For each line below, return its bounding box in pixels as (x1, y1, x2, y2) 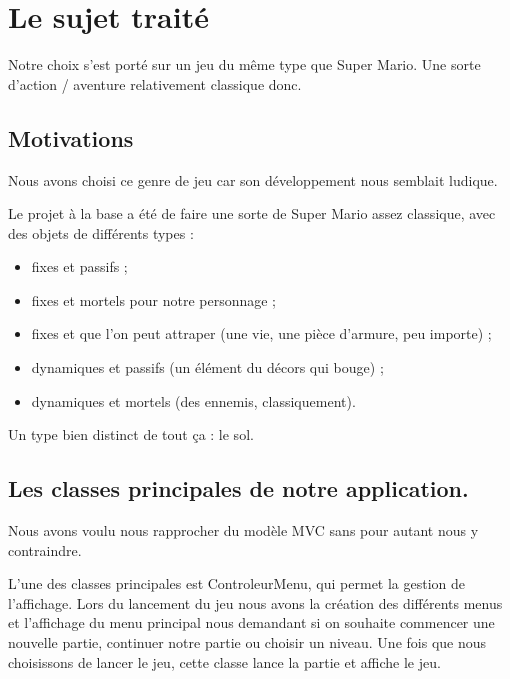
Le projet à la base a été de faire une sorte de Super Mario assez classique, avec (8, 203, 496, 224)
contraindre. (8, 539, 82, 560)
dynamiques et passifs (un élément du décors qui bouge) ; (31, 357, 384, 378)
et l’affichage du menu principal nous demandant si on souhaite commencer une (8, 612, 495, 633)
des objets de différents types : (8, 222, 194, 243)
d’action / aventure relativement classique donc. (8, 73, 302, 94)
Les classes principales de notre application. (8, 473, 469, 504)
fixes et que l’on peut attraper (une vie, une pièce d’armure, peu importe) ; (31, 323, 492, 344)
